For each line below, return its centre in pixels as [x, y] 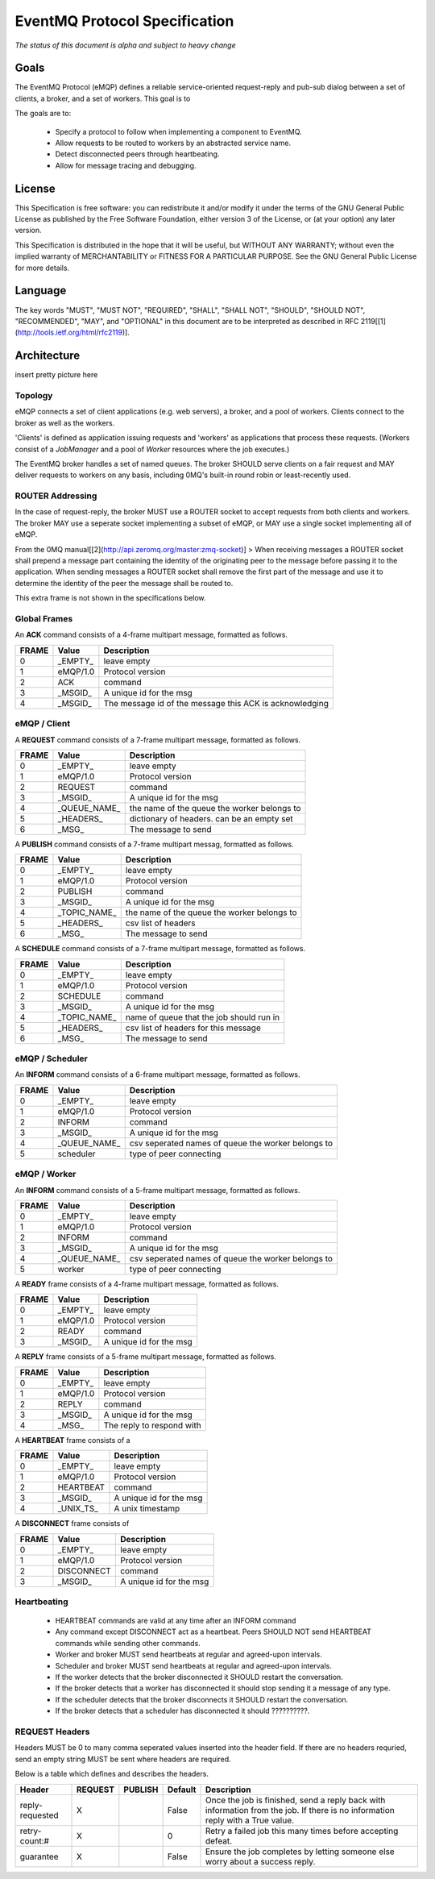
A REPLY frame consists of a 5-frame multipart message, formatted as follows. [146, 1357]
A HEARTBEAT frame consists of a [72, 1440]
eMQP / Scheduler [51, 1058]
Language [41, 291]
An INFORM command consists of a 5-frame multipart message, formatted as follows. [157, 1190]
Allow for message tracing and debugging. [126, 165]
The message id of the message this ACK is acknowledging [216, 703]
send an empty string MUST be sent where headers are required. [123, 1759]
